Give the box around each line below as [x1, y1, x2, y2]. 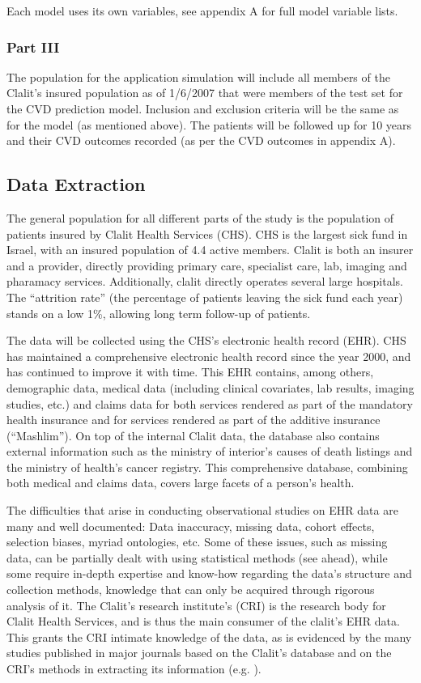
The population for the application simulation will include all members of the [6, 68, 390, 85]
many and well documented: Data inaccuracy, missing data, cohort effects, [6, 517, 375, 534]
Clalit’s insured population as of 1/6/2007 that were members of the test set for [6, 84, 403, 101]
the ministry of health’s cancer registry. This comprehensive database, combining [6, 458, 408, 475]
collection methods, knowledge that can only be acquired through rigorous [6, 581, 375, 598]
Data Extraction [6, 172, 146, 197]
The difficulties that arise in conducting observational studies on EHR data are [6, 502, 398, 519]
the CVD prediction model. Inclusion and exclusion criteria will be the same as [6, 100, 399, 117]
